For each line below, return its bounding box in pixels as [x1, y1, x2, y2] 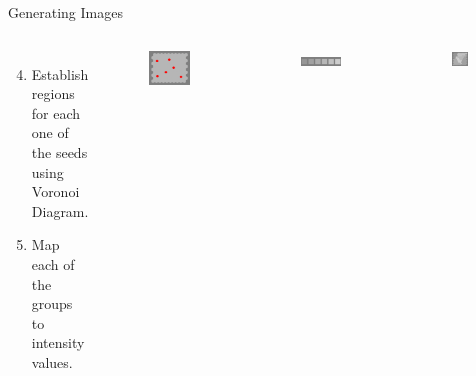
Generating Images [8, 2, 123, 22]
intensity [31, 332, 85, 353]
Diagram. [31, 200, 89, 221]
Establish [31, 63, 89, 84]
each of [31, 253, 75, 274]
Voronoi [31, 181, 80, 202]
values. [31, 351, 73, 372]
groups [31, 293, 73, 314]
